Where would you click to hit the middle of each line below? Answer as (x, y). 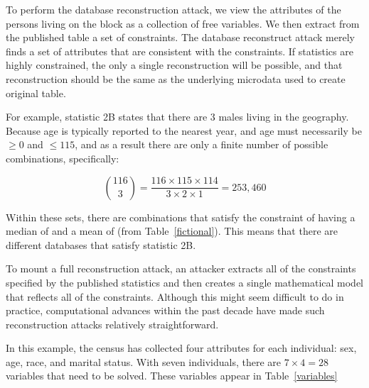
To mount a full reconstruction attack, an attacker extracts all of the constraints (181, 268)
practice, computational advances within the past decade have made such (165, 310)
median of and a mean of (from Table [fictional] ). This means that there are (172, 231)
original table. (36, 93)
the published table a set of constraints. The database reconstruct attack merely (180, 37)
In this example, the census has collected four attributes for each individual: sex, (181, 348)
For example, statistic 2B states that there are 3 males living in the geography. (177, 117)
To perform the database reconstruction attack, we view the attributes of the (173, 9)
